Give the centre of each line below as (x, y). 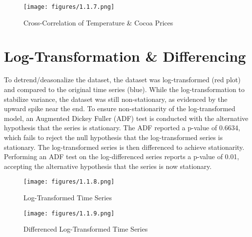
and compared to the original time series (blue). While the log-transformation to (124, 89)
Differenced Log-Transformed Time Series (86, 229)
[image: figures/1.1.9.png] (69, 213)
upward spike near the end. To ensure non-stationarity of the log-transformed (120, 108)
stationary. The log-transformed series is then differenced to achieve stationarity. (124, 147)
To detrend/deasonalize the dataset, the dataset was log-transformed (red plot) (122, 80)
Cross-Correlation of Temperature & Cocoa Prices (98, 22)
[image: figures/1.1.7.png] (69, 7)
